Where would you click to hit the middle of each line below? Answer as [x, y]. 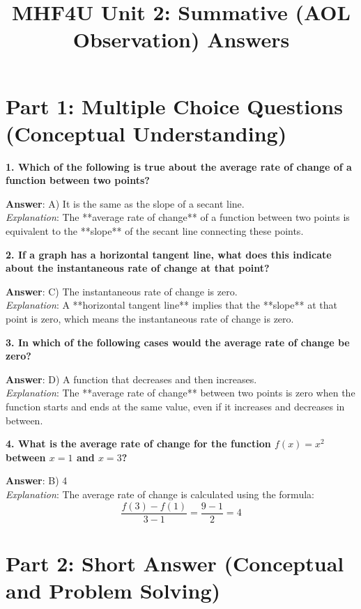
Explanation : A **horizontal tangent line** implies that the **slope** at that [171, 305]
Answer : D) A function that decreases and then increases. [131, 379]
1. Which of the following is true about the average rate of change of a [179, 166]
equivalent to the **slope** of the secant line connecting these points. [155, 231]
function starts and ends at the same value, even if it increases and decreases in [175, 406]
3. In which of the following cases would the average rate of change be [178, 342]
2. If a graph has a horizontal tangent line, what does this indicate [169, 254]
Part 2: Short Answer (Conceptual [175, 563]
